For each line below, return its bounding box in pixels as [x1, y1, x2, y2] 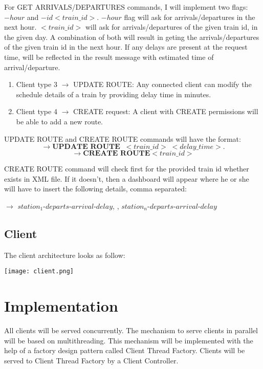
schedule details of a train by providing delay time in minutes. [16, 89, 211, 99]
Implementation [4, 295, 118, 316]
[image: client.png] [4, 268, 74, 275]
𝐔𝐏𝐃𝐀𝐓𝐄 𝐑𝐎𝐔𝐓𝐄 [52, 143, 120, 151]
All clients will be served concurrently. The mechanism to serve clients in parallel [4, 325, 258, 336]
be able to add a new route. [16, 116, 103, 126]
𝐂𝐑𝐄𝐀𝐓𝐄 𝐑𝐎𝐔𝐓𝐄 [83, 150, 150, 158]
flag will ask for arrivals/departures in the [124, 11, 255, 22]
